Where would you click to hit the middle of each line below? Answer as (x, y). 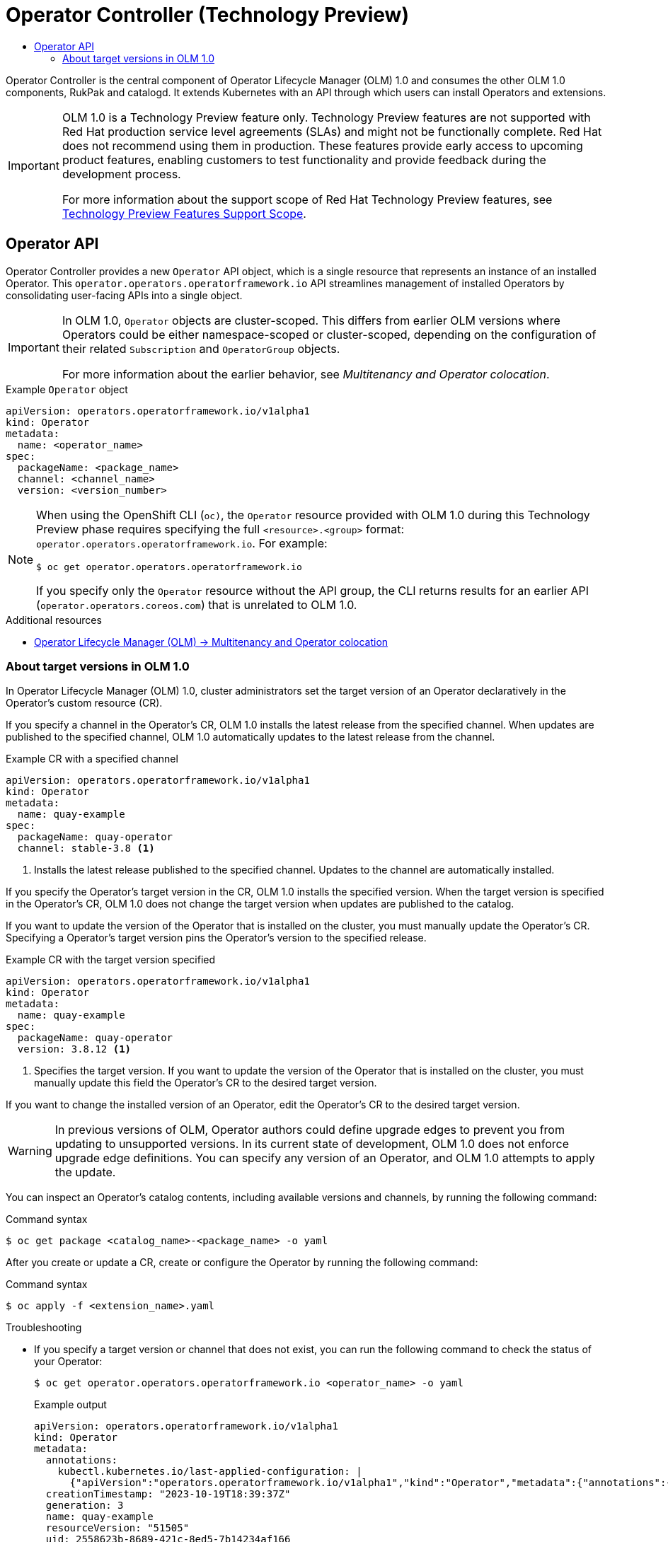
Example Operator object (67, 389)
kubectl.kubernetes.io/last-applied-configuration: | (210, 1472)
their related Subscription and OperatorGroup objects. (201, 348)
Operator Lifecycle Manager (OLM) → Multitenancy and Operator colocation (211, 642)
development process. (121, 174)
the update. (85, 1172)
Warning (30, 1151)
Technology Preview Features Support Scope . (184, 213)
